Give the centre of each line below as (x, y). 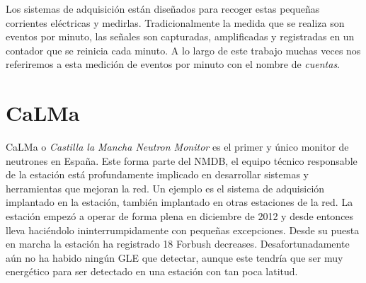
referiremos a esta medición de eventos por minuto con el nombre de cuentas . (173, 64)
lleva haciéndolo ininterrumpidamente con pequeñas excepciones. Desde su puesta (183, 230)
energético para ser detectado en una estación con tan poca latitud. (152, 271)
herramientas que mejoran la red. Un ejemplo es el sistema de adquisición (165, 188)
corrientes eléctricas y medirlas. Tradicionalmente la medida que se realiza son (175, 22)
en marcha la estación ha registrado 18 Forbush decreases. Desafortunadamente (178, 244)
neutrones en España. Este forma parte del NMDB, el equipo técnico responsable (182, 160)
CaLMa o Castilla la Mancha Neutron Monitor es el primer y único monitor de (177, 147)
